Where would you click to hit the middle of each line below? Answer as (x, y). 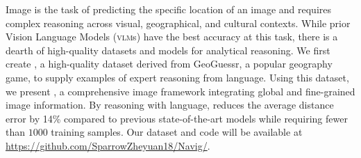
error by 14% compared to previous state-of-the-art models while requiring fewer (177, 118)
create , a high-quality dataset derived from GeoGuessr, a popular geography (169, 64)
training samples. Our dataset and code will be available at (177, 132)
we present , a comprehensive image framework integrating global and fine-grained (180, 91)
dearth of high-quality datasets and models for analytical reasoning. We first (168, 50)
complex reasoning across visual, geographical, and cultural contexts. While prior (178, 23)
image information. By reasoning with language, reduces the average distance (170, 105)
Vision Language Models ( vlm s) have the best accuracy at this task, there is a (172, 37)
